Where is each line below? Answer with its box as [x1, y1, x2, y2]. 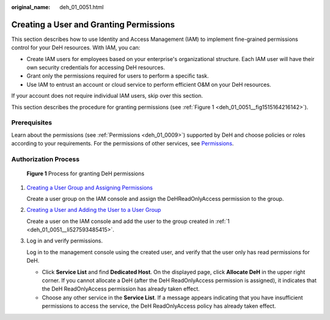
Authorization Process [11, 155, 79, 163]
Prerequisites [11, 118, 52, 127]
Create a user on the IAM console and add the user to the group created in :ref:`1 [26, 217, 230, 225]
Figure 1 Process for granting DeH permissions [26, 170, 145, 177]
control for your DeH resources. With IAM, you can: [11, 44, 141, 51]
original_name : [11, 4, 51, 10]
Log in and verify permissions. [26, 237, 103, 244]
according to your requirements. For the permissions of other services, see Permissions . [11, 140, 234, 147]
